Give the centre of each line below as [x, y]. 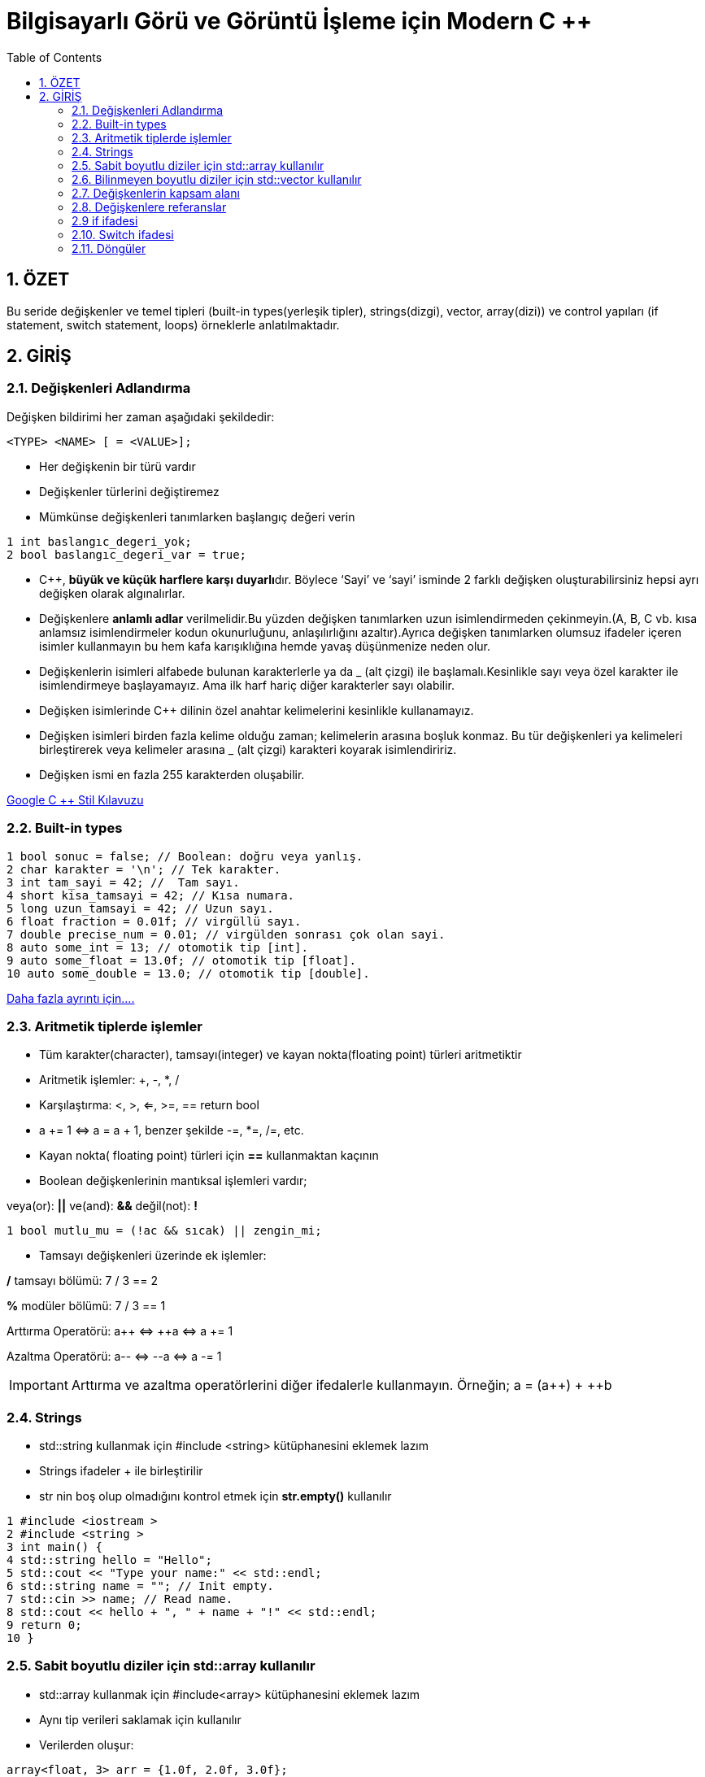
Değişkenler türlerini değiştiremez [129, 491]
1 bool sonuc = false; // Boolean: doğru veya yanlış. [185, 856]
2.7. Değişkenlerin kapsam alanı [156, 193]
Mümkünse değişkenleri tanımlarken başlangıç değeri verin [197, 516]
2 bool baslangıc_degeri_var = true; [127, 554]
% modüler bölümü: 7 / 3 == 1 [86, 1306]
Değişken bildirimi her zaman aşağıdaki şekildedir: [141, 416]
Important [39, 1385]
